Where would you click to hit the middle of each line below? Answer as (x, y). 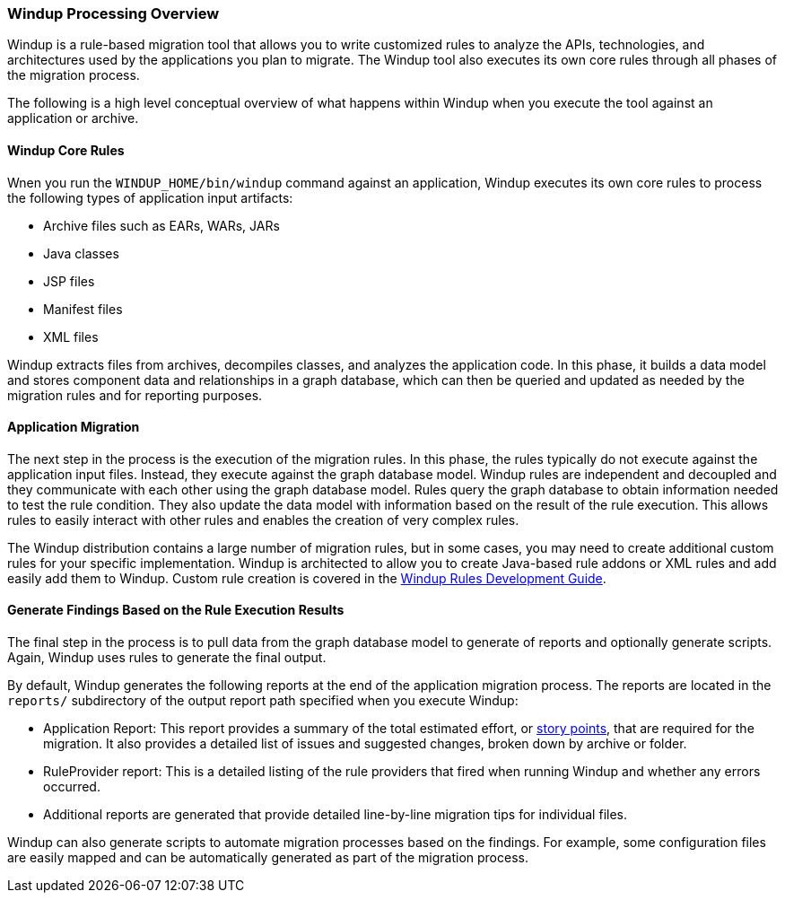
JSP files (69, 281)
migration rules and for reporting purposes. (135, 395)
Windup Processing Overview (113, 13)
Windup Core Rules (66, 150)
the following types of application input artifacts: (150, 197)
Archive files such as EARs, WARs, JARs (161, 225)
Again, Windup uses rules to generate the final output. (167, 658)
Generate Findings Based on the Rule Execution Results (176, 610)
